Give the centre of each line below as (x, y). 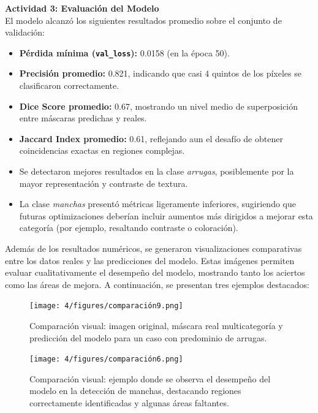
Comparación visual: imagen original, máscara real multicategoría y (156, 325)
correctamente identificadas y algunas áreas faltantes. (129, 403)
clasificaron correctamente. (69, 85)
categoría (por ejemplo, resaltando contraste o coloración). (129, 228)
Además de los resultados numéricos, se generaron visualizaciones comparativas (153, 248)
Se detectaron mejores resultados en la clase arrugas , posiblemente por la (157, 171)
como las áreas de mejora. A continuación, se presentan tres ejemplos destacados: (157, 284)
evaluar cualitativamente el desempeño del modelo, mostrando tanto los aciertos (155, 272)
